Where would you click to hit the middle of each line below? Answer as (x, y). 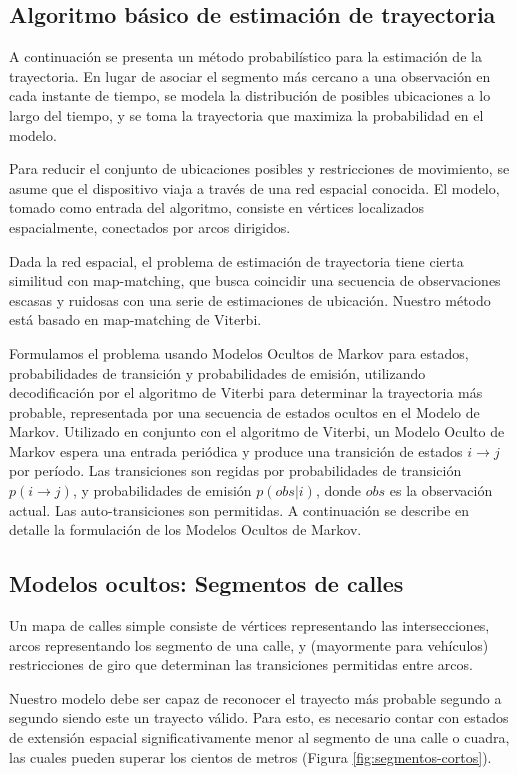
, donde (338, 490)
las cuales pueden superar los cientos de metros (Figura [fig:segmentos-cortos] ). (250, 756)
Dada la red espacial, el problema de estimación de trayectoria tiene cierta (236, 260)
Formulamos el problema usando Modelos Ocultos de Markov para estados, (239, 352)
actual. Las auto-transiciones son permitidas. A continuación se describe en (239, 509)
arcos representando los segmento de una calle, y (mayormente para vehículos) (249, 644)
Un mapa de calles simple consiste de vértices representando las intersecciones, (249, 625)
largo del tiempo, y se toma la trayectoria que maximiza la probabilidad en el (246, 114)
